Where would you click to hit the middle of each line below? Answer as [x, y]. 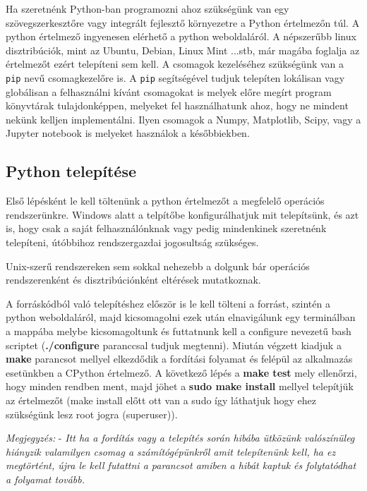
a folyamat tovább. [45, 479]
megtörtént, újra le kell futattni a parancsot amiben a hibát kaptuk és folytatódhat [181, 465]
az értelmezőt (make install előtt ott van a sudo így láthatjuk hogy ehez [161, 400]
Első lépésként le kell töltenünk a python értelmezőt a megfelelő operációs [165, 201]
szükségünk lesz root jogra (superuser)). [92, 414]
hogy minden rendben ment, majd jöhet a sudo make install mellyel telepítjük [180, 386]
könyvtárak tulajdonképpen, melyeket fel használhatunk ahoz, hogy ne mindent [177, 105]
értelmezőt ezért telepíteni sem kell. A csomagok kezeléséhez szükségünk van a [175, 64]
